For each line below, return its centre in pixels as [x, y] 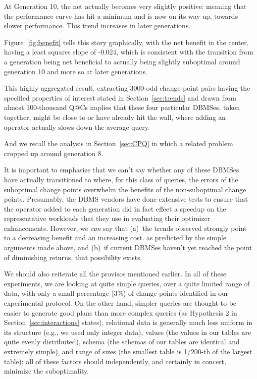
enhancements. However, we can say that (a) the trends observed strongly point [126, 228]
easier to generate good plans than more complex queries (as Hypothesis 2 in [121, 312]
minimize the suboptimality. [47, 371]
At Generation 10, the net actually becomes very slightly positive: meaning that [125, 6]
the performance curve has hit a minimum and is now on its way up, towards [121, 16]
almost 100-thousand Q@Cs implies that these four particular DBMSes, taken [122, 107]
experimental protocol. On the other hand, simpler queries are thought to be [120, 303]
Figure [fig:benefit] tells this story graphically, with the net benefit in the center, [127, 42]
